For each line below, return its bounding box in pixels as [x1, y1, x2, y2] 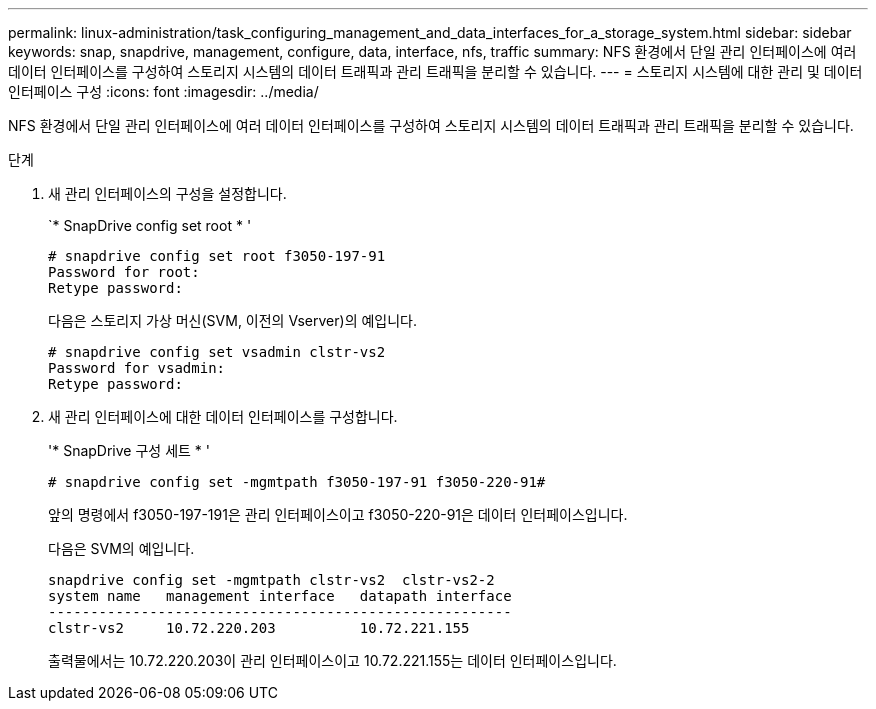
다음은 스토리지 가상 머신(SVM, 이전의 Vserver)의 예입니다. [48, 312, 418, 329]
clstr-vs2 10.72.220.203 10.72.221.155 [48, 620, 470, 636]
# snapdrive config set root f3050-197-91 [48, 248, 386, 264]
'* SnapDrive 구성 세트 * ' [48, 442, 210, 459]
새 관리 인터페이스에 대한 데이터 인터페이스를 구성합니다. [48, 408, 398, 425]
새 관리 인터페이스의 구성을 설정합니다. [48, 185, 287, 202]
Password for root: [48, 264, 200, 280]
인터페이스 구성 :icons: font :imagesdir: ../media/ [8, 83, 319, 100]
